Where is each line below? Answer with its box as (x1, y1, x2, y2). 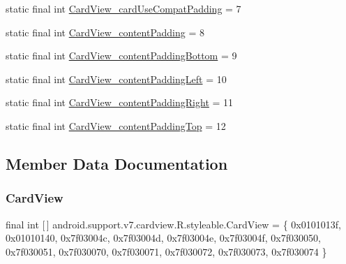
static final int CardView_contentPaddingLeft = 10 (6, 71, 227, 86)
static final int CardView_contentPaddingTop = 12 (6, 118, 226, 133)
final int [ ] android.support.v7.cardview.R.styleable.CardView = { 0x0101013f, (6, 217, 341, 231)
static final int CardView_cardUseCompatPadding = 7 (6, 1, 241, 15)
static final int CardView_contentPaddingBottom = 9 (6, 48, 237, 63)
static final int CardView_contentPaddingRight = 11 (6, 95, 234, 110)
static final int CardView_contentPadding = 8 (6, 24, 205, 39)
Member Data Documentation (6, 152, 228, 174)
